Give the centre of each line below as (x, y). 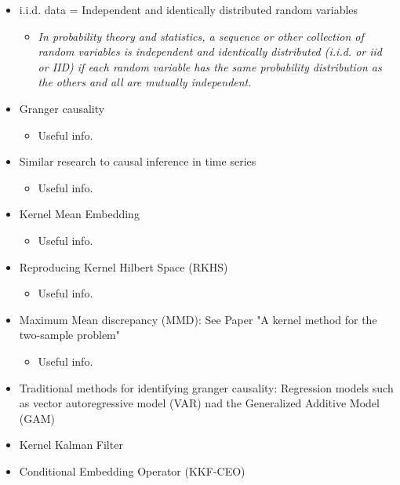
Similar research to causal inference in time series (138, 161)
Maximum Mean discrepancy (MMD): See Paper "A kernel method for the (198, 319)
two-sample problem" (70, 335)
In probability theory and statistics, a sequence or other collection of (201, 36)
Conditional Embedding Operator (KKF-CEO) (132, 470)
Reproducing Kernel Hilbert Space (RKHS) (124, 266)
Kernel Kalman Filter (71, 445)
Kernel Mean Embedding (79, 214)
